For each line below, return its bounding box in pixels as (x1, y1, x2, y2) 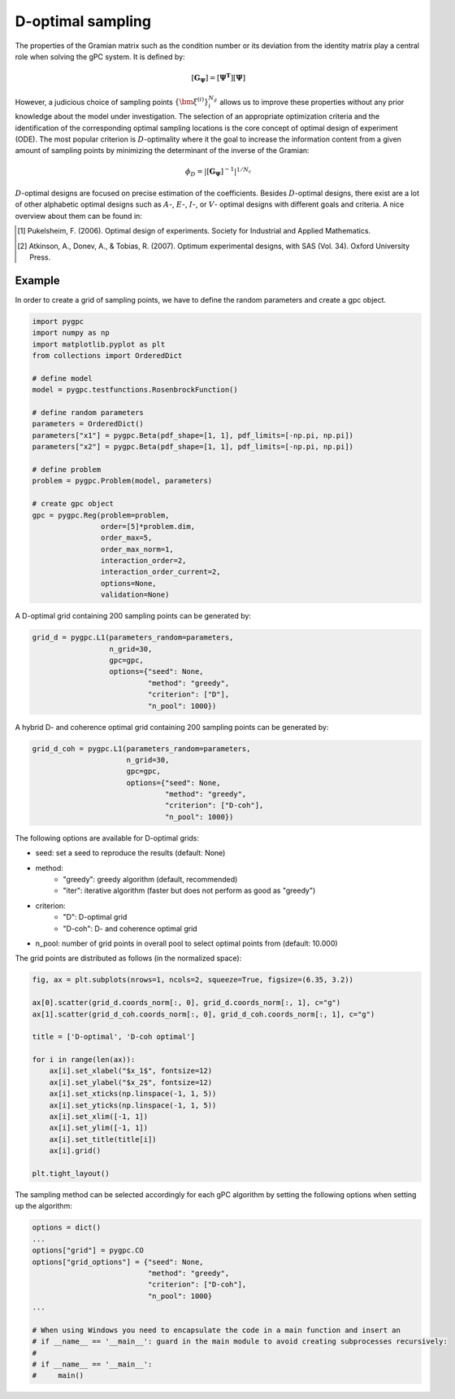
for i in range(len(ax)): (32, 1055, 136, 1065)
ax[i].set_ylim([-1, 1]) (49, 1123, 149, 1133)
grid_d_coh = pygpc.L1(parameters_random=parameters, (32, 744, 251, 753)
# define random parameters (32, 408, 144, 417)
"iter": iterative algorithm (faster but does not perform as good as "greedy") (63, 885, 316, 895)
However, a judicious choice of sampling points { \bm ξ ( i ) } (15, 96, 209, 107)
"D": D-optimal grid (63, 912, 128, 922)
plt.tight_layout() (32, 1169, 110, 1178)
